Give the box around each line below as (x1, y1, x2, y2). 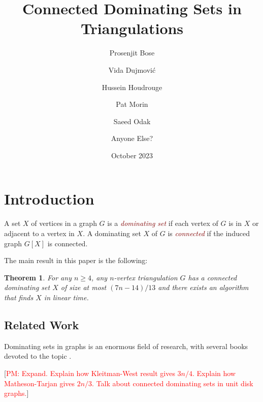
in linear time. (44, 292, 89, 302)
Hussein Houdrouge (102, 81, 162, 92)
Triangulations (80, 18, 184, 39)
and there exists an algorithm (158, 282, 249, 293)
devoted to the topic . (4, 351, 72, 361)
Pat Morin (116, 99, 148, 109)
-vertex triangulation (114, 272, 178, 282)
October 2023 (111, 150, 153, 160)
